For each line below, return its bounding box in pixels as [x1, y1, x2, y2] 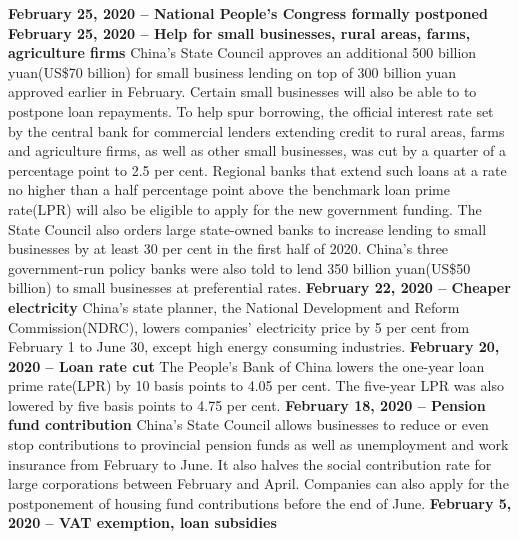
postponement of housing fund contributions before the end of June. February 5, [8, 492, 512, 513]
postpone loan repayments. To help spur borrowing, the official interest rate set [8, 100, 494, 121]
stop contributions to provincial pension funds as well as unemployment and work [8, 434, 509, 455]
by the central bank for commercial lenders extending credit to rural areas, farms [8, 120, 505, 141]
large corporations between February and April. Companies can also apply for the [8, 473, 509, 494]
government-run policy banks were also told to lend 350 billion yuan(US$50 [8, 257, 471, 278]
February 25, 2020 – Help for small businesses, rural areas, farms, [8, 22, 471, 43]
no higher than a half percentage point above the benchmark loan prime [8, 179, 450, 200]
